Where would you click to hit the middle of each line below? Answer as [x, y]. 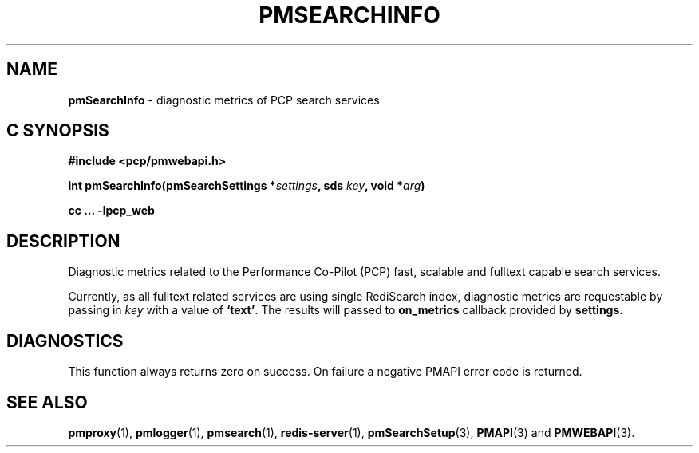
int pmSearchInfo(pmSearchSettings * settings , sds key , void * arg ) [247, 186]
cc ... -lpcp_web [111, 211]
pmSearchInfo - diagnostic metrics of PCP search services [224, 100]
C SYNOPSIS [58, 131]
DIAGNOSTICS [65, 341]
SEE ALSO [47, 402]
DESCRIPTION [63, 241]
